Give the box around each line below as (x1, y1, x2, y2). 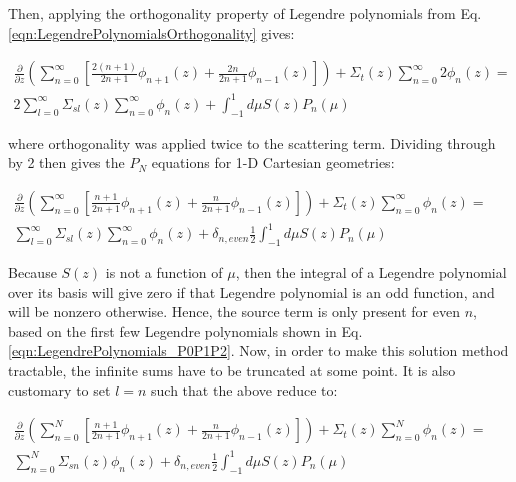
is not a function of (105, 262, 223, 283)
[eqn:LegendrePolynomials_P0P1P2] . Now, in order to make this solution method (8, 340, 509, 361)
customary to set (8, 379, 111, 400)
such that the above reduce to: (151, 379, 338, 400)
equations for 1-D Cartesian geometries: (151, 152, 395, 173)
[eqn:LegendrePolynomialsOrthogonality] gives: (8, 22, 295, 43)
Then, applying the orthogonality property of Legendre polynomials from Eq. (8, 3, 482, 23)
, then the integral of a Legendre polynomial (235, 262, 507, 283)
